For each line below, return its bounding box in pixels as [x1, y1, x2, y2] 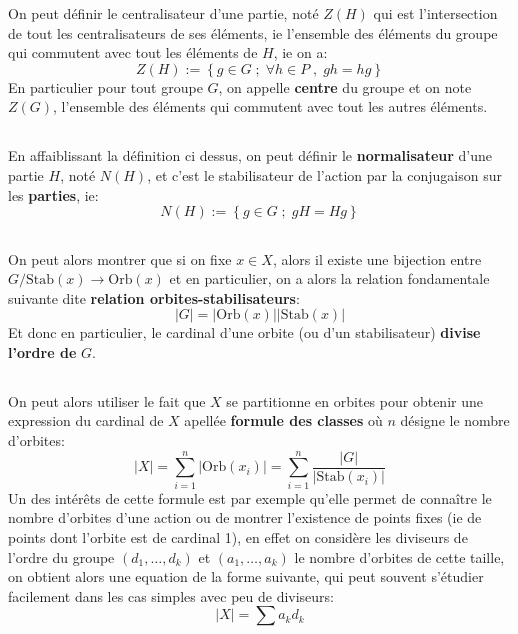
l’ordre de [8, 341, 77, 362]
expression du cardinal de [8, 410, 164, 431]
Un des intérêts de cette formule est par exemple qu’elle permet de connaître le [8, 487, 492, 508]
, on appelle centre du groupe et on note [218, 76, 472, 97]
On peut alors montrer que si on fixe [8, 248, 232, 269]
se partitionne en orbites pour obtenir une [226, 390, 483, 411]
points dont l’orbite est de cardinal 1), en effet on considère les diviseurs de [8, 526, 468, 547]
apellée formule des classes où [184, 410, 383, 431]
